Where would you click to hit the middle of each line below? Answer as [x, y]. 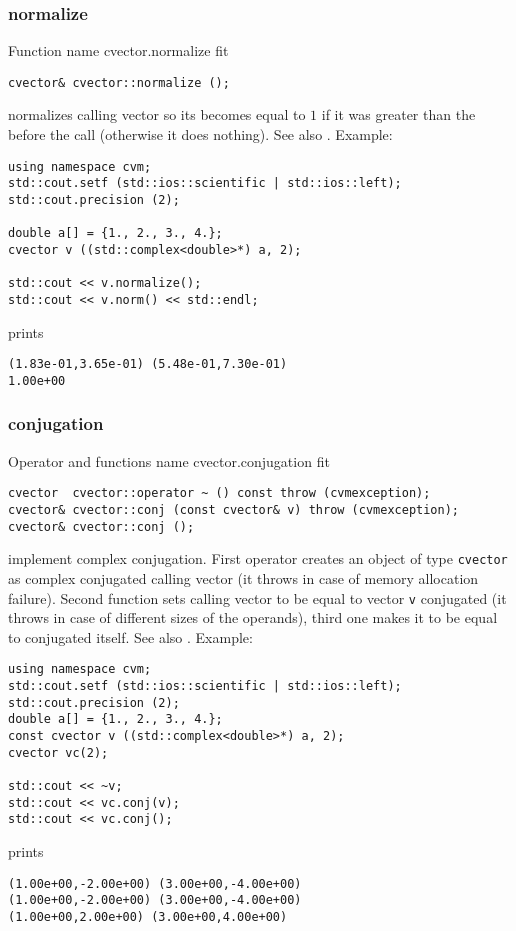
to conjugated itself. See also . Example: [130, 636]
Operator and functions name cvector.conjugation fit [169, 460]
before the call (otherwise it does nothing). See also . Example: [200, 134]
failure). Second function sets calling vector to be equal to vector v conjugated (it [257, 597]
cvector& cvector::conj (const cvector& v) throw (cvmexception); [234, 509]
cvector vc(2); [58, 752]
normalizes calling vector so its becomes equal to [157, 114]
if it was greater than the [398, 114]
